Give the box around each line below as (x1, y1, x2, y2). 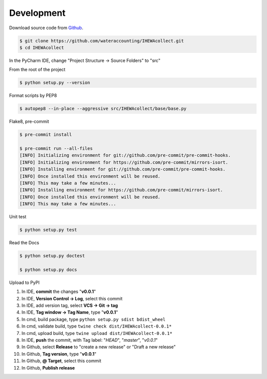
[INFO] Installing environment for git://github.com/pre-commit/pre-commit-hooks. (19, 166, 226, 172)
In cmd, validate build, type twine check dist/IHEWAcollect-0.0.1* (21, 323, 172, 329)
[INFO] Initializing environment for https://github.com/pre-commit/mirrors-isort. (19, 159, 228, 165)
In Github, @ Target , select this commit (21, 358, 101, 364)
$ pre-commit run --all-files (19, 146, 93, 151)
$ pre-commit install (19, 132, 72, 138)
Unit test (9, 214, 27, 220)
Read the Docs (9, 240, 40, 246)
